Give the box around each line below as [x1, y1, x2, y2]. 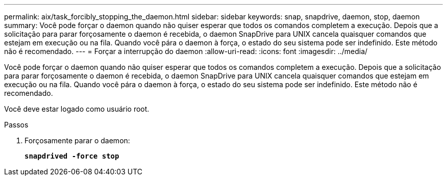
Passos [4, 120, 29, 129]
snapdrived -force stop [24, 152, 119, 160]
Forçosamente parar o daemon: [24, 136, 130, 145]
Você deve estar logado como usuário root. [4, 105, 150, 113]
